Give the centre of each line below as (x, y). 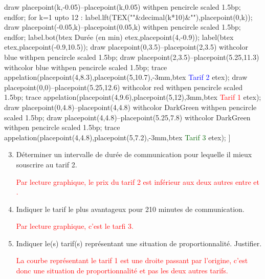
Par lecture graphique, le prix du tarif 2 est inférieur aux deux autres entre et (138, 181)
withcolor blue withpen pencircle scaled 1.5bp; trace (86, 67)
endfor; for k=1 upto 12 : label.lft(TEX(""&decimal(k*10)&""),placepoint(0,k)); (128, 17)
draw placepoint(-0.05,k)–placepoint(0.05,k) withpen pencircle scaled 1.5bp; (123, 27)
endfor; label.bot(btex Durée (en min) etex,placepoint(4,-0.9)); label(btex (119, 37)
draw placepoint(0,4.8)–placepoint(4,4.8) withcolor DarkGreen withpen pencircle (130, 107)
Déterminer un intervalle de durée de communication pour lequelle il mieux (134, 154)
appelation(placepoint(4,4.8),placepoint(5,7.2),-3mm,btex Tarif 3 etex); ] (117, 137)
